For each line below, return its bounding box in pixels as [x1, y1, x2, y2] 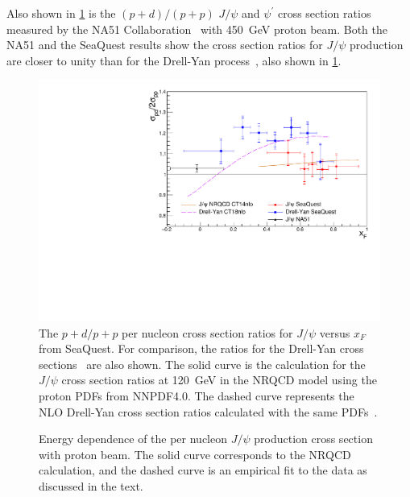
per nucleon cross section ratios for [122, 324, 293, 341]
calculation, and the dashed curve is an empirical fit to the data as [39, 462, 367, 478]
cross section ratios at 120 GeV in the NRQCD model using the [61, 371, 377, 388]
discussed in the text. [39, 477, 143, 494]
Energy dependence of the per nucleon [39, 430, 228, 447]
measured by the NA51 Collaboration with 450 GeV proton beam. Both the [6, 20, 388, 37]
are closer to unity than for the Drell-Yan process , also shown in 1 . [6, 52, 342, 68]
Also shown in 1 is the [6, 5, 116, 21]
